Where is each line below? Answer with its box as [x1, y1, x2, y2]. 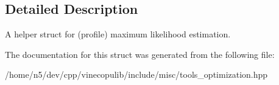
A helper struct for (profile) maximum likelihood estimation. [5, 28, 231, 40]
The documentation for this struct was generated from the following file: [5, 48, 275, 60]
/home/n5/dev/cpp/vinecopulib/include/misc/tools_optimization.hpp [5, 68, 268, 81]
